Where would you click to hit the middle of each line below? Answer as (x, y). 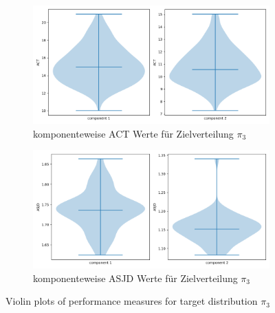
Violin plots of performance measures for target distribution (132, 301)
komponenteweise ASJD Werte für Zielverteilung (135, 278)
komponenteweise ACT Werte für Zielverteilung (133, 133)
